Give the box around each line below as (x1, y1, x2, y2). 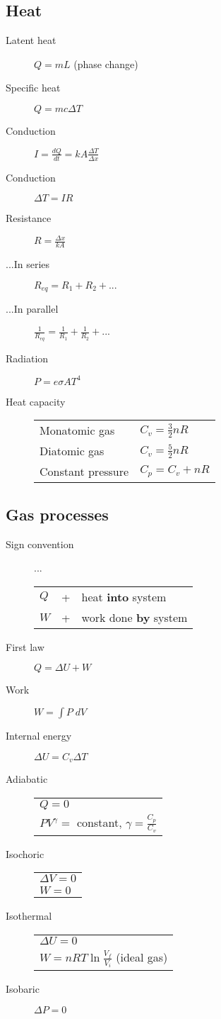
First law (6, 639, 44, 654)
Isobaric (6, 981, 40, 996)
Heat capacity (6, 394, 66, 408)
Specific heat (6, 80, 61, 95)
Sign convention (6, 536, 74, 551)
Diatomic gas (40, 442, 104, 460)
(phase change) (73, 56, 138, 71)
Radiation (6, 350, 49, 365)
